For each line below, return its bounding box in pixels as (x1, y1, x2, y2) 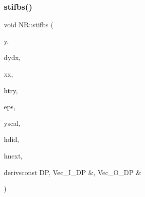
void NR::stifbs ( (4, 20, 54, 30)
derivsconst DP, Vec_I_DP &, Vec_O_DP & (4, 167, 142, 177)
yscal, (4, 118, 20, 128)
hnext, (4, 150, 23, 160)
